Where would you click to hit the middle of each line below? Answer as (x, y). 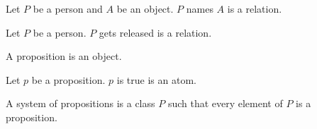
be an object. (145, 8)
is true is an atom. (156, 79)
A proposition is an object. (64, 56)
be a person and (68, 8)
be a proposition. (68, 79)
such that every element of (225, 103)
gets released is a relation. (155, 32)
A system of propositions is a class (80, 103)
